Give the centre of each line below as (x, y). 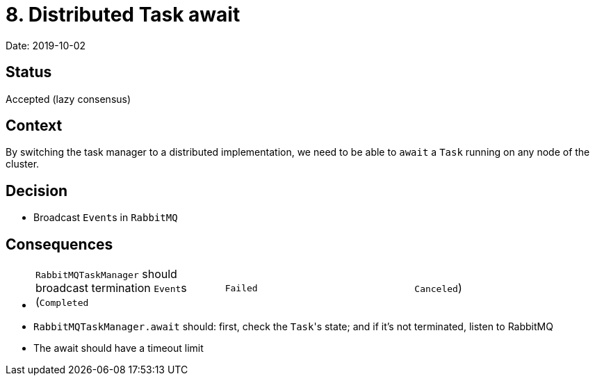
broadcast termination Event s (111, 288)
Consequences (59, 244)
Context (34, 126)
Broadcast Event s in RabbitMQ (106, 218)
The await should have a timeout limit (119, 348)
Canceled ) (438, 288)
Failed (241, 288)
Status (29, 72)
